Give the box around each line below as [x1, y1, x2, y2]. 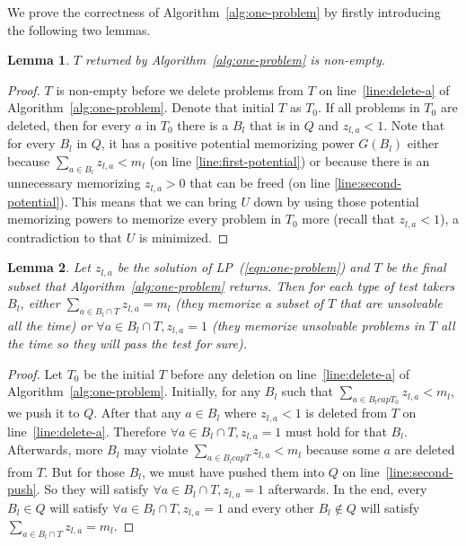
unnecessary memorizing [7, 173, 141, 192]
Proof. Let [7, 364, 63, 383]
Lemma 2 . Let [7, 258, 91, 277]
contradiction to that [7, 227, 123, 246]
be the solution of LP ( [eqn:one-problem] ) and [117, 258, 370, 277]
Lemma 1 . [7, 50, 70, 69]
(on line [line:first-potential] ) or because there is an [149, 152, 430, 171]
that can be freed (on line [189, 173, 330, 192]
